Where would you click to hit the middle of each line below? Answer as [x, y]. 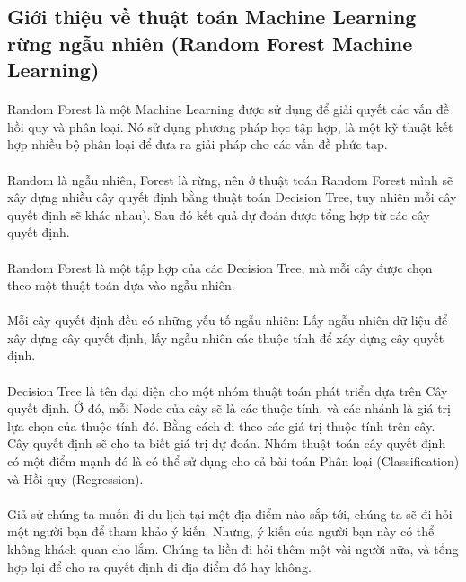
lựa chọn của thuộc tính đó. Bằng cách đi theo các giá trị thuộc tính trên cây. [221, 425]
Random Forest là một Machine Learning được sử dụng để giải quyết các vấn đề [228, 109]
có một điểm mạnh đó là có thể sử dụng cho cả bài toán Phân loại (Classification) [233, 461]
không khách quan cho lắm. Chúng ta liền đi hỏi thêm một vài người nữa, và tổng [233, 549]
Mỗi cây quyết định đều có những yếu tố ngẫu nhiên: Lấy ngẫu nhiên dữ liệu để [228, 320]
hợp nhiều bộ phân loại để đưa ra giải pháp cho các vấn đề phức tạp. [198, 144]
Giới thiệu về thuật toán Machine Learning [212, 17]
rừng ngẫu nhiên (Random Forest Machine [210, 43]
